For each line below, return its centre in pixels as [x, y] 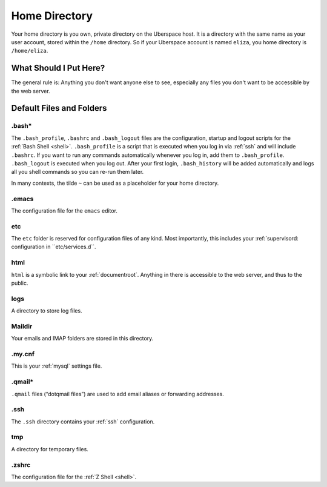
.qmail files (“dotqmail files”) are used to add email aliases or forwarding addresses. [117, 394]
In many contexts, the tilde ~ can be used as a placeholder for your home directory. [115, 183]
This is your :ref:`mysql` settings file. [57, 366]
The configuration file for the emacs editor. [64, 210]
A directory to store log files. [47, 311]
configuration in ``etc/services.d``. [54, 247]
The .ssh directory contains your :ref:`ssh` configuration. [83, 422]
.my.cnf [23, 354]
